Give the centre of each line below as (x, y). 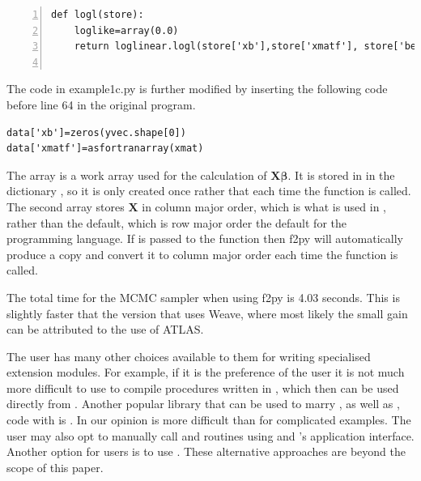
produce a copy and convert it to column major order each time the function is (202, 254)
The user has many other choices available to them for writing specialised (189, 356)
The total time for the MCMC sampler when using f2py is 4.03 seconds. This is (203, 297)
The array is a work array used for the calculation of (137, 175)
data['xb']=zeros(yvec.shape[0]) (96, 132)
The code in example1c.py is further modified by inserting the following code (197, 89)
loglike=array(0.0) (126, 30)
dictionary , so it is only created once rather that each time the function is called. (209, 191)
